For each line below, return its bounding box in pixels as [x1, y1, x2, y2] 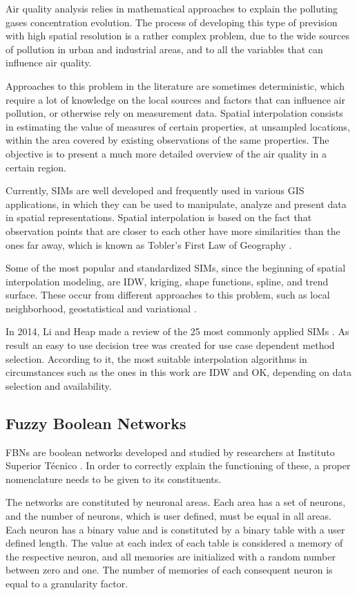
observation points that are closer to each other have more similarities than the [6, 223, 340, 238]
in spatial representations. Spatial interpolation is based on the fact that [6, 210, 312, 225]
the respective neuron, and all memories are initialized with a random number [6, 549, 336, 563]
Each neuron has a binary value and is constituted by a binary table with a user [6, 522, 345, 536]
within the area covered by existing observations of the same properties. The [6, 133, 329, 147]
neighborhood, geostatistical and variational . [6, 301, 197, 315]
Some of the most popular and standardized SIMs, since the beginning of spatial [6, 261, 346, 275]
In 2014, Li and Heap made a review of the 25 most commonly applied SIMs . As [6, 324, 349, 339]
